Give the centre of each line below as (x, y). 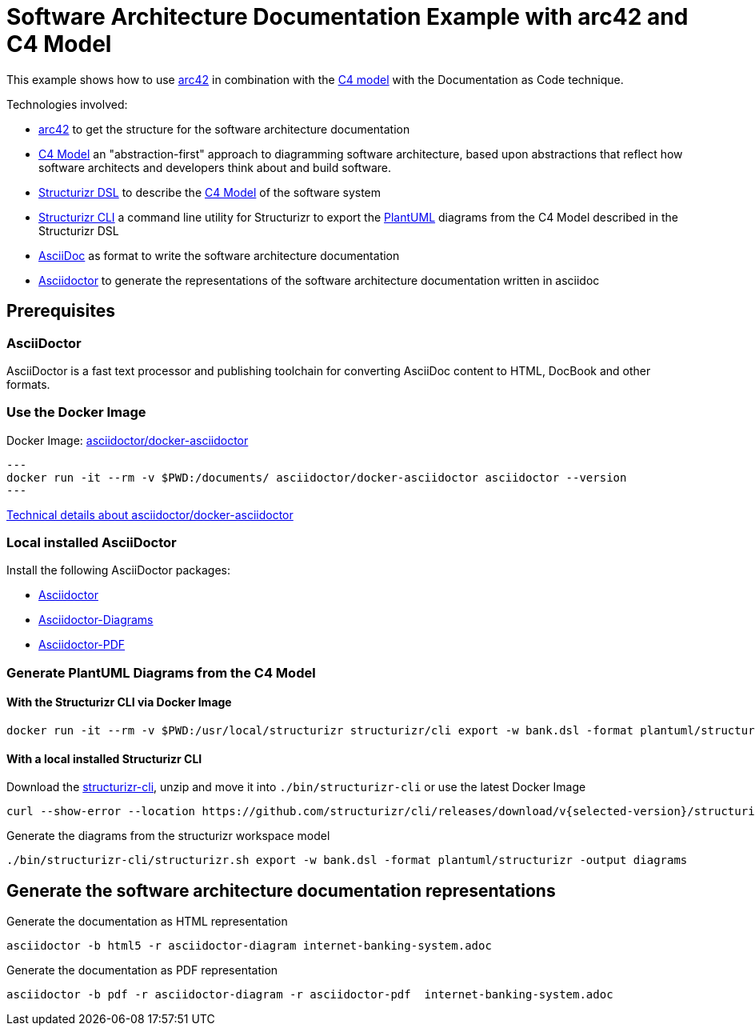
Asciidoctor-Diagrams (96, 620)
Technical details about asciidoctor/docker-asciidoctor (150, 514)
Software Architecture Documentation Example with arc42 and (348, 17)
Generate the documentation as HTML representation (147, 922)
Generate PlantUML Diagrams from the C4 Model (161, 672)
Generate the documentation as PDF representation (142, 970)
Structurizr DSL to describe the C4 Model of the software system (210, 192)
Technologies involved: (67, 104)
